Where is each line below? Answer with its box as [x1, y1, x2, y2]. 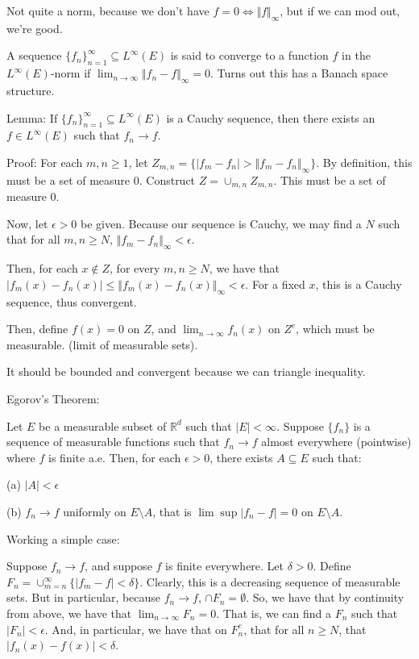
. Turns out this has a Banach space [209, 65, 388, 81]
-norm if [50, 65, 91, 81]
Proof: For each [6, 153, 83, 170]
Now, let [6, 215, 48, 231]
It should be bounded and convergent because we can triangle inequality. [6, 363, 366, 380]
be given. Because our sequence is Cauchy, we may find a [81, 215, 362, 231]
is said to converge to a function [170, 47, 329, 64]
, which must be [296, 320, 375, 337]
